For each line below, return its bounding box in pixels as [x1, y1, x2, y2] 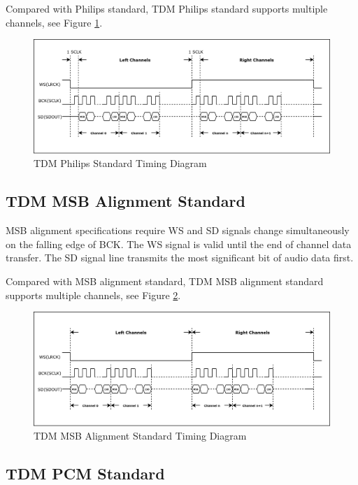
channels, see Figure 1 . [6, 15, 103, 29]
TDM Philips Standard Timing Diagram [34, 156, 207, 171]
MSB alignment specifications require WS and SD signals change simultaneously [6, 223, 350, 238]
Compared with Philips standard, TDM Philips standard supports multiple [6, 1, 328, 15]
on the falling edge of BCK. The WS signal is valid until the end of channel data [6, 236, 352, 251]
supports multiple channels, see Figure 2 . [6, 287, 181, 302]
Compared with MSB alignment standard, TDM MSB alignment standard [6, 273, 324, 288]
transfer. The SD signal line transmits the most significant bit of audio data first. [6, 250, 354, 265]
